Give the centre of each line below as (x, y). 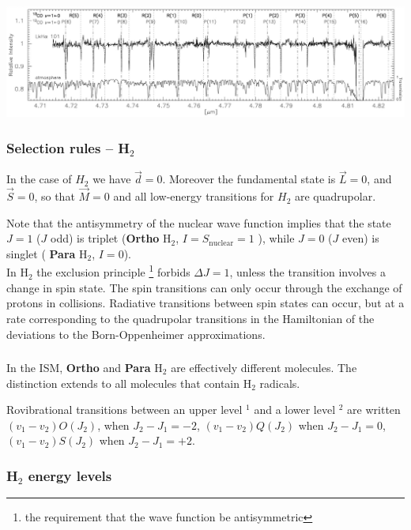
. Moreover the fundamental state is (249, 179)
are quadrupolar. (335, 196)
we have (112, 179)
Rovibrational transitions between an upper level (124, 410)
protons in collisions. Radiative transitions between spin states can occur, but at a (205, 303)
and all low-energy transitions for (194, 196)
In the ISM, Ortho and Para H (85, 368)
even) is (361, 238)
